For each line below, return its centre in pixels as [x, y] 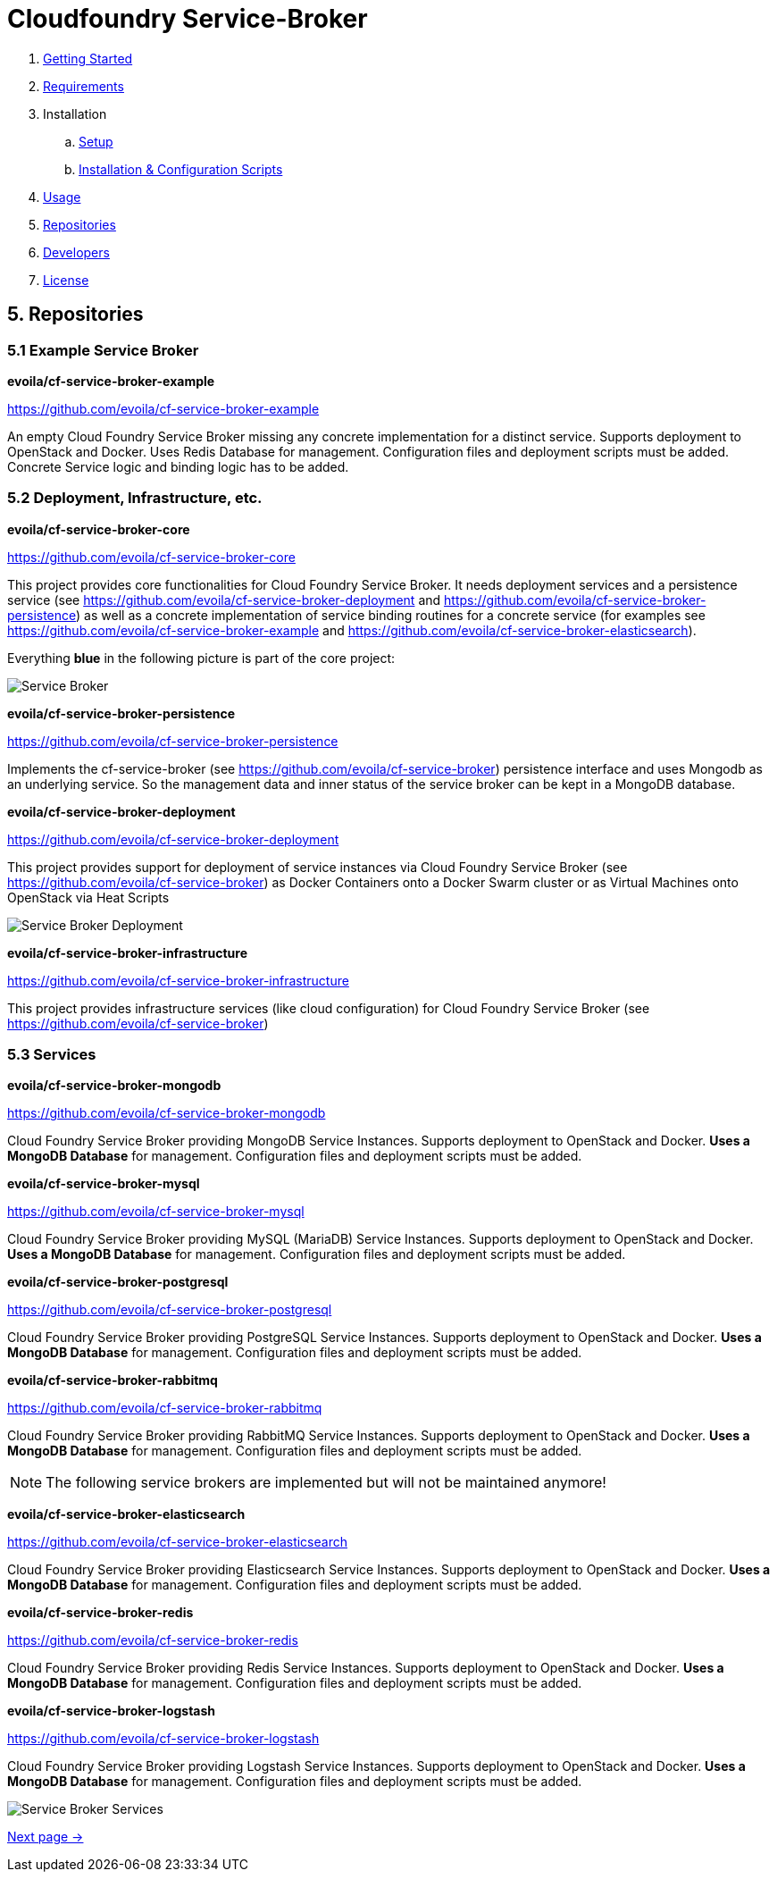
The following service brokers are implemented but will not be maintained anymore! [326, 1483]
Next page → [46, 1837]
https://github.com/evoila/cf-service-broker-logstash [163, 1739]
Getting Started [88, 58]
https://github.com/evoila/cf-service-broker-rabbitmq [165, 1408]
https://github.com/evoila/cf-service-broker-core [151, 557]
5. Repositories [75, 315]
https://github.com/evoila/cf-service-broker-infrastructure [178, 980]
